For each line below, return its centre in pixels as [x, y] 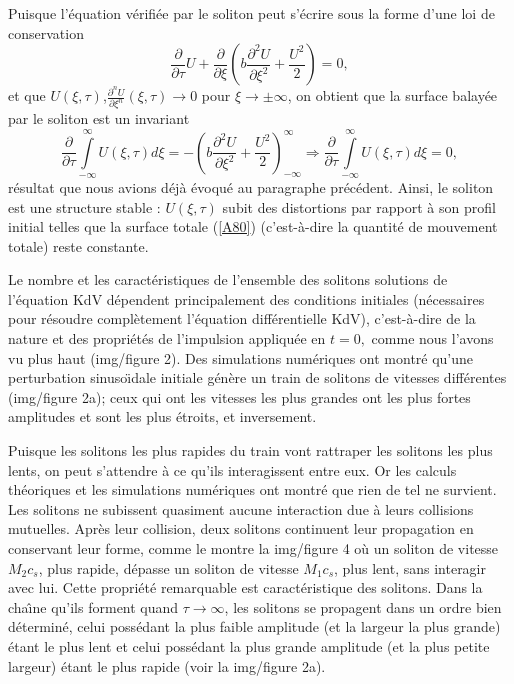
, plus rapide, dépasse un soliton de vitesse [168, 567]
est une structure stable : [84, 206]
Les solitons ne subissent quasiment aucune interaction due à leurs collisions [241, 508]
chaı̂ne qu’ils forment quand [93, 606]
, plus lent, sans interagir [410, 567]
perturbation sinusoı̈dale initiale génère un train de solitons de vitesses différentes [257, 377]
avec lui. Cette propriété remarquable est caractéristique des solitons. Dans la [245, 587]
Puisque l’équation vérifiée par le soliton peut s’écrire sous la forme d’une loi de [251, 13]
